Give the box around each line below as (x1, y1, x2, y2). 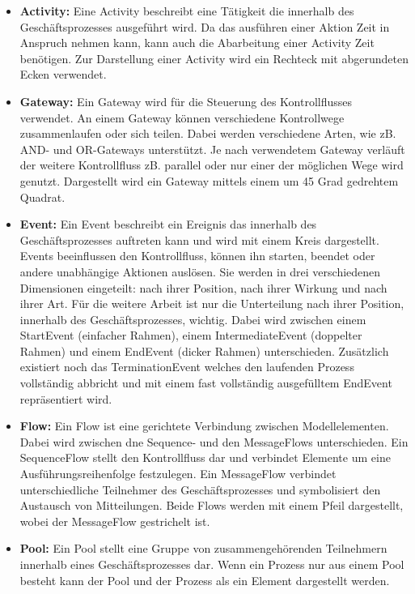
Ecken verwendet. (19, 66, 107, 83)
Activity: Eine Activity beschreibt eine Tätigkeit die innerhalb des (19, 2, 354, 19)
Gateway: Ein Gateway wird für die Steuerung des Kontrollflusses (19, 92, 353, 109)
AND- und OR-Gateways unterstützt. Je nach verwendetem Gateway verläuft (19, 140, 405, 157)
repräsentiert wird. (19, 390, 112, 407)
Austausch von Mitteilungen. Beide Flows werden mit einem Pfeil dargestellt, (19, 497, 404, 514)
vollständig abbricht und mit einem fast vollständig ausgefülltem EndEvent (19, 374, 392, 391)
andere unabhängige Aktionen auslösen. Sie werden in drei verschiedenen (19, 263, 381, 280)
